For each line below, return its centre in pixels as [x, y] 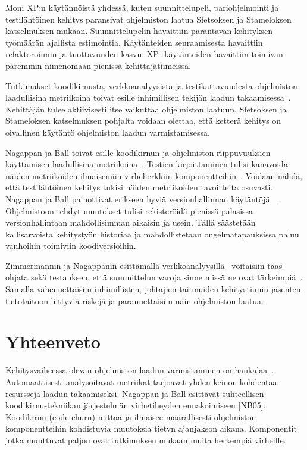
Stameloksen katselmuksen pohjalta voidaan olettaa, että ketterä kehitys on [143, 121]
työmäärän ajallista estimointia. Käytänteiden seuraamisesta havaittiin [134, 42]
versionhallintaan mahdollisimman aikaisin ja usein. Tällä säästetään [131, 222]
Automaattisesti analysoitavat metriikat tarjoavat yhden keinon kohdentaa [141, 381]
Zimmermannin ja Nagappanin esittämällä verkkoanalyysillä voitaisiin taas [144, 265]
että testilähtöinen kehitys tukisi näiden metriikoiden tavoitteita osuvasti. [139, 187]
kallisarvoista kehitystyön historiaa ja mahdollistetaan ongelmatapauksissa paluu [152, 234]
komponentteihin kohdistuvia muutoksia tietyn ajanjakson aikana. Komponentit [151, 428]
